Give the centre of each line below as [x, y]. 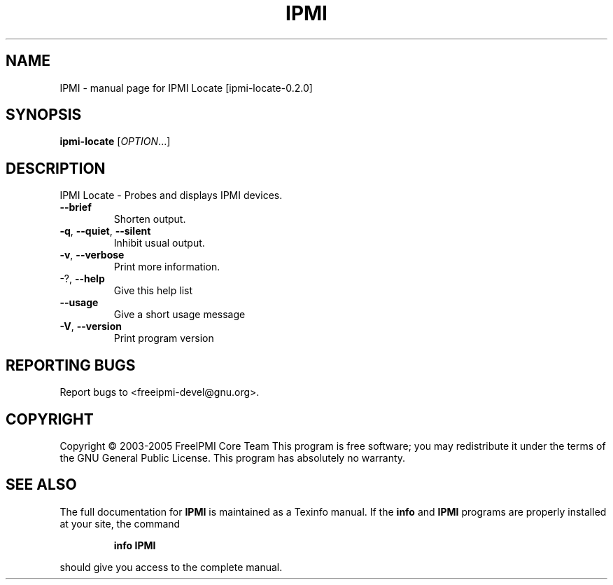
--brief [76, 207]
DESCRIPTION [56, 168]
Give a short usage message [179, 315]
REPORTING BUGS [71, 365]
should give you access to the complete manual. [171, 567]
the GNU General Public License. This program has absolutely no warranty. [233, 457]
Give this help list [153, 291]
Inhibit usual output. [159, 243]
